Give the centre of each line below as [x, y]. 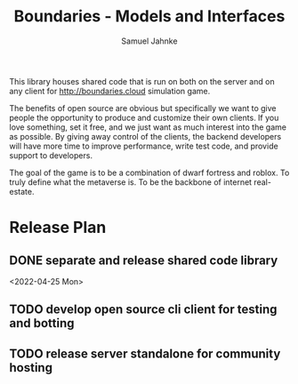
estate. [22, 191]
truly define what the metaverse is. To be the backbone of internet [130, 182]
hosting [31, 368]
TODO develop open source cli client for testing [143, 310]
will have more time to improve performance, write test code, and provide [144, 146]
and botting [42, 323]
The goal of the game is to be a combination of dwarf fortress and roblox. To [149, 172]
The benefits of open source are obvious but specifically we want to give [143, 108]
